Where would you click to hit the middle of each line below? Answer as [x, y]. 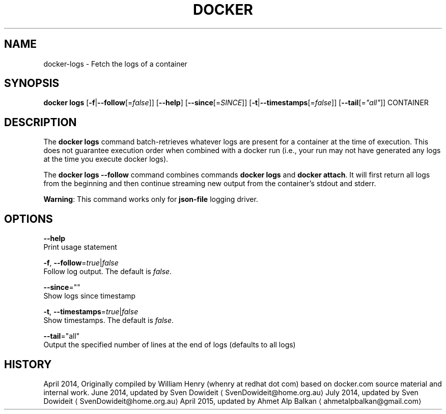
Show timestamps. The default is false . [109, 320]
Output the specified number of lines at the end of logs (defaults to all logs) [170, 345]
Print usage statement [80, 247]
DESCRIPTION [40, 122]
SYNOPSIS [32, 83]
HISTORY [28, 364]
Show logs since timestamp [90, 296]
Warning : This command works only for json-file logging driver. [151, 199]
